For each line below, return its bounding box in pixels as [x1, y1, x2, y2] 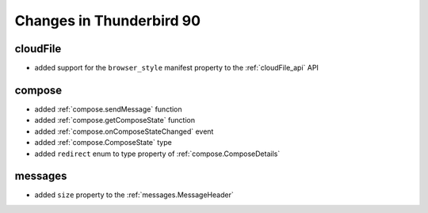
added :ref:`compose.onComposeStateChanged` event [34, 127, 214, 136]
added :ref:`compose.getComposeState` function [34, 116, 196, 125]
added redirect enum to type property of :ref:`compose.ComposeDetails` [34, 149, 281, 158]
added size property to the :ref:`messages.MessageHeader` [34, 190, 234, 200]
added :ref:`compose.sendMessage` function [34, 104, 182, 114]
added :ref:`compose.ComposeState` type [34, 138, 172, 147]
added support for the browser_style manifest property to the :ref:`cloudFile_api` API [34, 63, 319, 73]
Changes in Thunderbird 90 [14, 12, 201, 29]
